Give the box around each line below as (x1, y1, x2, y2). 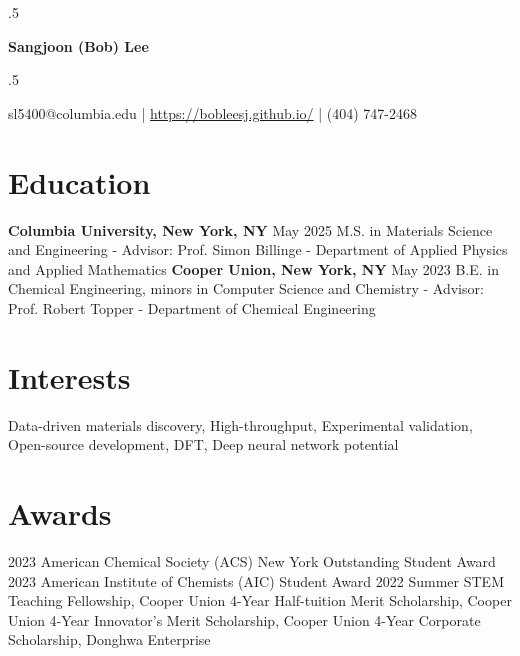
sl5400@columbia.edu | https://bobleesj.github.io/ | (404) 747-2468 (8, 102, 418, 123)
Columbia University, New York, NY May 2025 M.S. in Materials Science (8, 219, 493, 240)
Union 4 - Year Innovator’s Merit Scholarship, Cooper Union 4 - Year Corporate (8, 609, 481, 630)
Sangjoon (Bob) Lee (8, 35, 149, 56)
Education (8, 161, 151, 202)
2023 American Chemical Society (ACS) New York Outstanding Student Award (8, 550, 496, 571)
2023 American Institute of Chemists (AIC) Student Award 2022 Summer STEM (8, 570, 504, 591)
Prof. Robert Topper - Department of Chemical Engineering (8, 297, 376, 318)
